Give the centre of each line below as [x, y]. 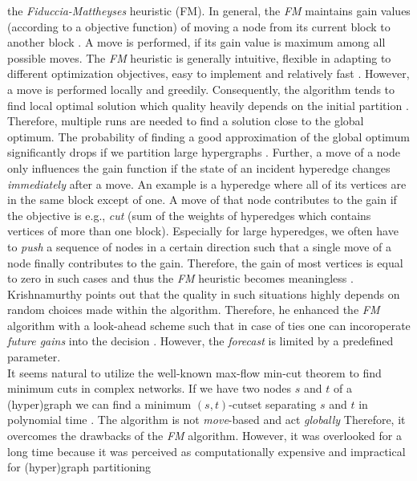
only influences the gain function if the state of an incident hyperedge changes [199, 167]
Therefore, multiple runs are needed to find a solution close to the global [186, 121]
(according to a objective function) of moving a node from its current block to [199, 26]
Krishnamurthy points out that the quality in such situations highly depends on [204, 293]
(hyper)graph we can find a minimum [99, 404]
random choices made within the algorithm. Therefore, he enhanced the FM [194, 310]
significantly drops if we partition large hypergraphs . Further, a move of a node [204, 152]
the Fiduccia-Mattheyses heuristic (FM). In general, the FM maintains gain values [209, 10]
